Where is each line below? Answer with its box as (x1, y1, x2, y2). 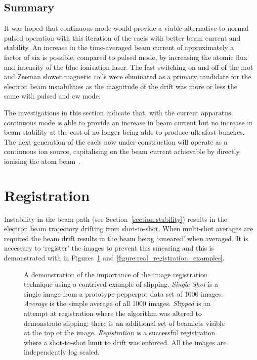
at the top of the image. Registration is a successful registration (24, 327, 215, 338)
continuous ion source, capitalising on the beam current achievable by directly (4, 146, 240, 156)
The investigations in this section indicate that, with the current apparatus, (4, 107, 233, 117)
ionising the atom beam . (4, 155, 81, 166)
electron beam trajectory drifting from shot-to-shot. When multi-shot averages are (4, 223, 253, 234)
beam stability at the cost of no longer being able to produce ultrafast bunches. (4, 127, 245, 137)
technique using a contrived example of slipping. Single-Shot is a (24, 279, 218, 289)
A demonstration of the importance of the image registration (24, 269, 208, 279)
